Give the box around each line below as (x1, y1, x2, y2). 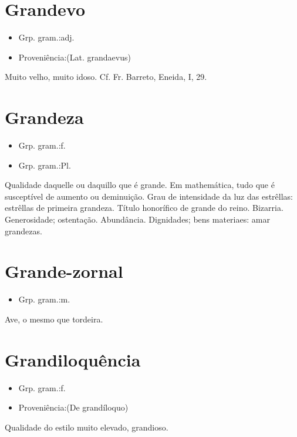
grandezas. (5, 224, 42, 237)
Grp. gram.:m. (18, 293, 70, 305)
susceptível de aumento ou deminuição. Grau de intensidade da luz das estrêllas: (5, 190, 293, 202)
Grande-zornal (5, 259, 123, 283)
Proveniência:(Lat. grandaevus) (18, 51, 131, 63)
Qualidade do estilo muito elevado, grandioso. (5, 421, 168, 433)
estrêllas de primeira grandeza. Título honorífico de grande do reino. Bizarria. (5, 201, 283, 214)
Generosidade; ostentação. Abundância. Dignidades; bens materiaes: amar (5, 213, 270, 225)
